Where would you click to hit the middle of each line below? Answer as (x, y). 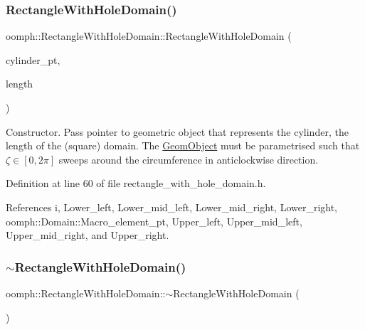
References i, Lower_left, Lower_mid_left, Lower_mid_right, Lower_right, (172, 207)
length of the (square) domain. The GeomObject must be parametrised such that (183, 145)
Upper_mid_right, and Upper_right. (88, 235)
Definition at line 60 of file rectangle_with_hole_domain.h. (136, 183)
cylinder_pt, (33, 59)
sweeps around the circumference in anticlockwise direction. (189, 159)
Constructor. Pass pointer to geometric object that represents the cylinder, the (177, 131)
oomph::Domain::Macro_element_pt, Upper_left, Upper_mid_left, (154, 221)
